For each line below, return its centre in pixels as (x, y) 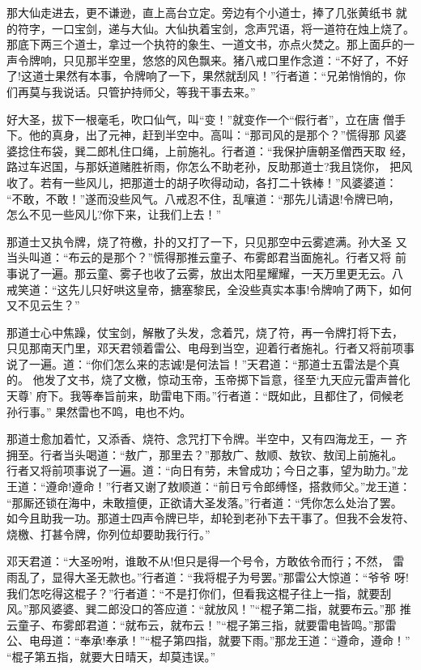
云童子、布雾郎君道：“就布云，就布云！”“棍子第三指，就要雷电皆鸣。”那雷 (202, 624)
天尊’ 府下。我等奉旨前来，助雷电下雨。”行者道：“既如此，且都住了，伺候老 (205, 396)
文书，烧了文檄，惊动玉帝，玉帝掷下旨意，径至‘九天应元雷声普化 (238, 380)
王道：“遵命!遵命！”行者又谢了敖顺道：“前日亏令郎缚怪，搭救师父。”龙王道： (209, 486)
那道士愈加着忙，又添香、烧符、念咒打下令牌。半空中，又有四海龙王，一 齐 (207, 439)
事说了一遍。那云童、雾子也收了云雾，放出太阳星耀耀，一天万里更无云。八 (205, 273)
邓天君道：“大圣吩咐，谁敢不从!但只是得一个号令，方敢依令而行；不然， (198, 561)
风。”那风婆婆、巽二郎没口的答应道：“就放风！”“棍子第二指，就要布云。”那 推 (209, 609)
